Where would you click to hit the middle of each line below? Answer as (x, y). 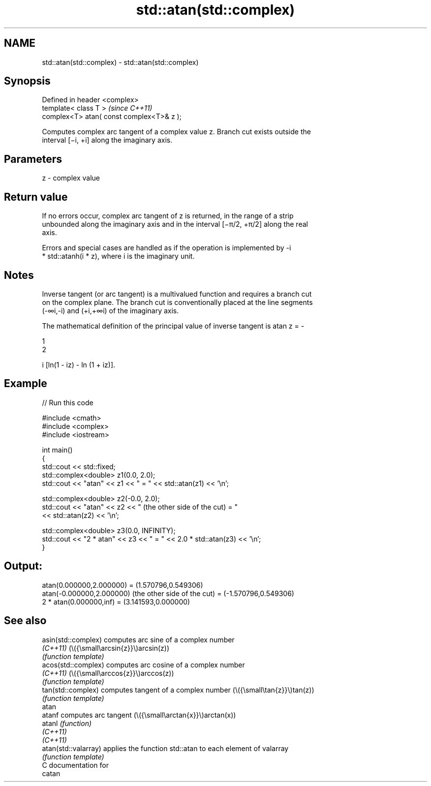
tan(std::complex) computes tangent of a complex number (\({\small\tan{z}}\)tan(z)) (178, 690)
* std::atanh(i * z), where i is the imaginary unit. (118, 256)
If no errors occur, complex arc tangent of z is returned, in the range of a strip (168, 216)
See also (25, 621)
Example (26, 384)
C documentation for (76, 765)
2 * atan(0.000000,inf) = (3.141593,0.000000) (116, 602)
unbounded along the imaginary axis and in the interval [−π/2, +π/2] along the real (175, 224)
